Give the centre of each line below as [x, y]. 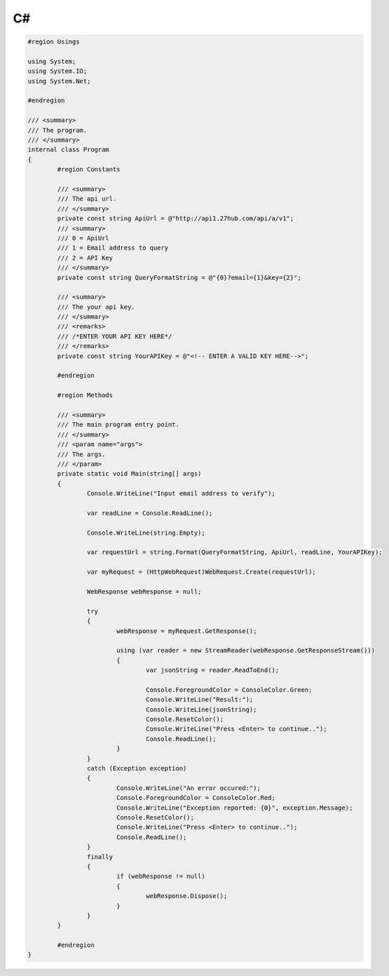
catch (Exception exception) [137, 769]
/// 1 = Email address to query [112, 248]
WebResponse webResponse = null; [144, 592]
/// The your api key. [96, 307]
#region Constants [89, 169]
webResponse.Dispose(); [187, 896]
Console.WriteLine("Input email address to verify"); [181, 494]
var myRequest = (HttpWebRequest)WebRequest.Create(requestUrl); [202, 572]
